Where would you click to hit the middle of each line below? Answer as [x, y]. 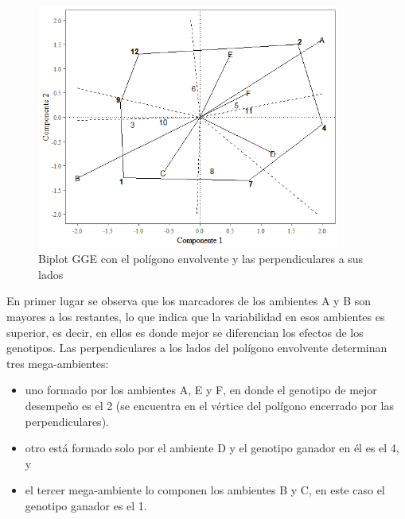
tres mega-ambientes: [58, 363]
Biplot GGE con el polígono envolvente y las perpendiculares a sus [201, 259]
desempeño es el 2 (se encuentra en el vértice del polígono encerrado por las [210, 405]
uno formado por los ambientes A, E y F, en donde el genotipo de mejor [201, 390]
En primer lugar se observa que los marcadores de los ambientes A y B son [189, 301]
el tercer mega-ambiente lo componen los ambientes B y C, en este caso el [205, 490]
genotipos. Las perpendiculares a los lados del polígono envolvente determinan [197, 348]
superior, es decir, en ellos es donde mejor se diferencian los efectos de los [185, 332]
